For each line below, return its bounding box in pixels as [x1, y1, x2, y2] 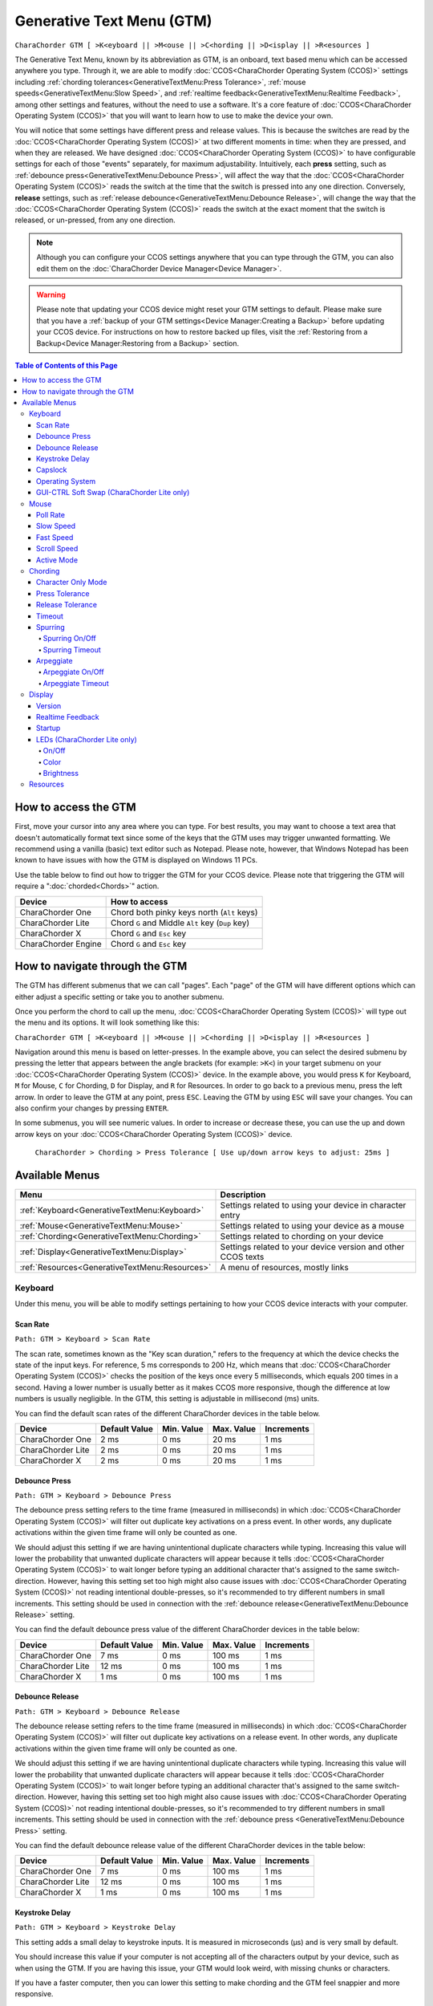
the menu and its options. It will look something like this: [14, 1017, 200, 1027]
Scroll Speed [36, 544, 79, 554]
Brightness [42, 768, 79, 778]
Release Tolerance [36, 600, 98, 610]
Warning [36, 290, 66, 299]
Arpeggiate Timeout [42, 678, 109, 688]
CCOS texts [220, 1252, 265, 1263]
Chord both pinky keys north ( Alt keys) [111, 907, 258, 918]
